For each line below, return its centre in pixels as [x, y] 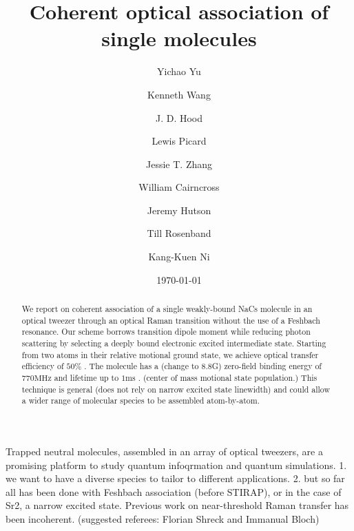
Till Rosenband [179, 233]
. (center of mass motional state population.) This [228, 377]
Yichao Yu [179, 71]
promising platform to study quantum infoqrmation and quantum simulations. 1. [176, 465]
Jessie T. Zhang [179, 164]
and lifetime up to [86, 377]
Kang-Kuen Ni [179, 257]
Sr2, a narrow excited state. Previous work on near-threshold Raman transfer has [177, 505]
